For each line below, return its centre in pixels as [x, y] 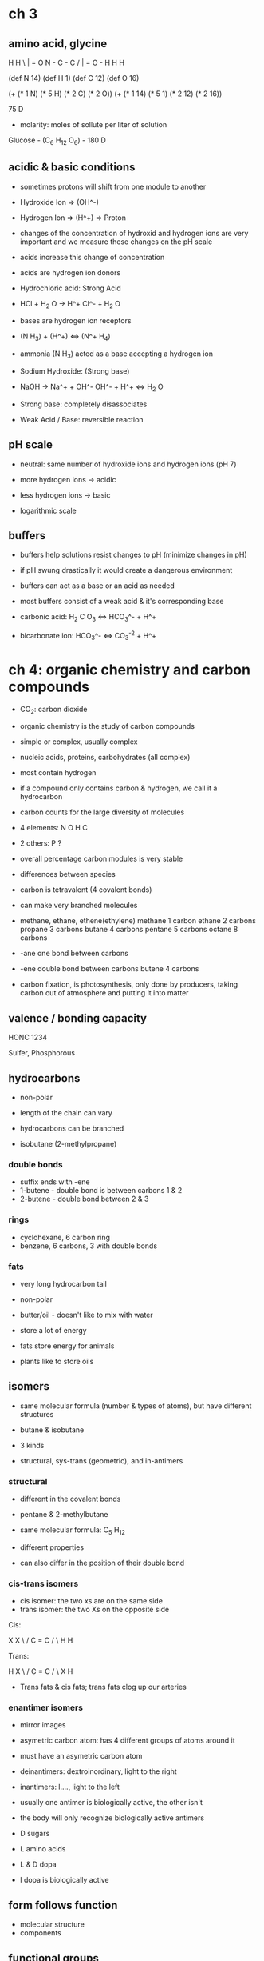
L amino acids [43, 1849]
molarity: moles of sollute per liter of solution [93, 124]
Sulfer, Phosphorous [42, 1053]
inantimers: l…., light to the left [69, 1787]
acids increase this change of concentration [92, 257]
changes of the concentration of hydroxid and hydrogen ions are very [134, 233]
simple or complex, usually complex [79, 742]
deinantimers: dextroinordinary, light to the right [98, 1771]
